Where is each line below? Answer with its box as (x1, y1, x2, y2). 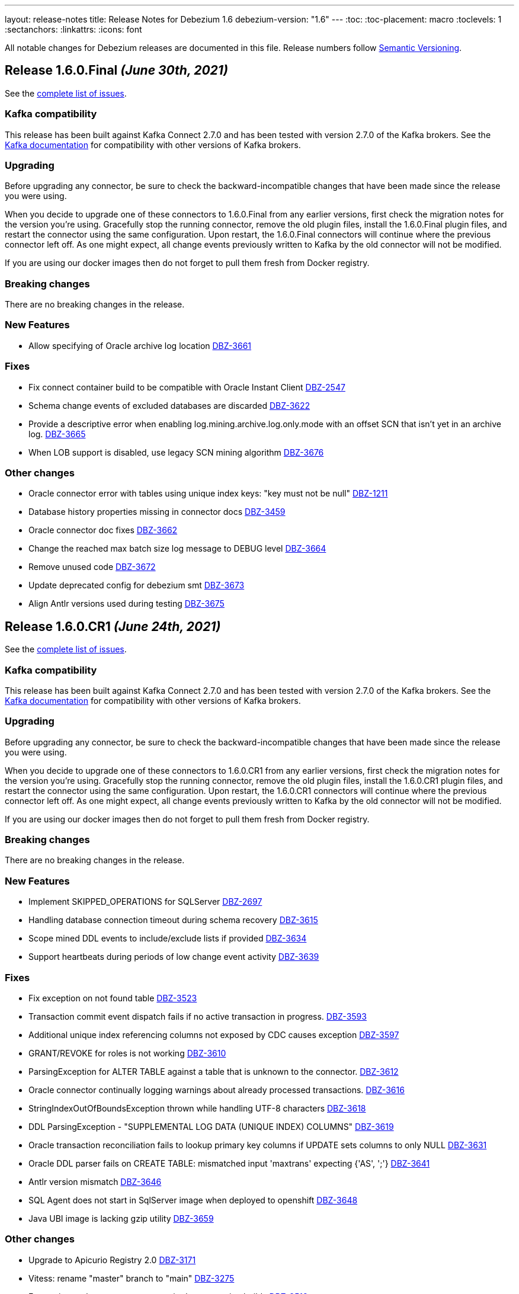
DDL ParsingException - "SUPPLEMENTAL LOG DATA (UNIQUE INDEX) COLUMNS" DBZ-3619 (28, 1121, 394, 1132)
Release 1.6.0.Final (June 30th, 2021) (5, 63, 228, 78)
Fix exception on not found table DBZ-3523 (28, 992, 197, 1003)
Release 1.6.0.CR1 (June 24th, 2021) (5, 619, 221, 634)
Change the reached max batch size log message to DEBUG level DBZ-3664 (28, 543, 326, 554)
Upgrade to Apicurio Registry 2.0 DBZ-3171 (28, 1254, 196, 1265)
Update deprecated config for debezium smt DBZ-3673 (28, 580, 245, 591)
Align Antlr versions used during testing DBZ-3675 (28, 598, 225, 609)
